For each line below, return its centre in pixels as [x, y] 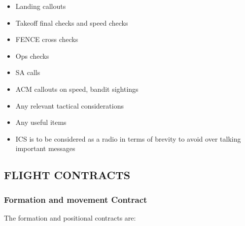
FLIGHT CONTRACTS [67, 175]
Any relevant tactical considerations [70, 105]
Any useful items [41, 122]
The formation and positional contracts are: [70, 217]
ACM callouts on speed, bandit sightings [77, 89]
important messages [45, 148]
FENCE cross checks [47, 39]
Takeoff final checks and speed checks [72, 22]
